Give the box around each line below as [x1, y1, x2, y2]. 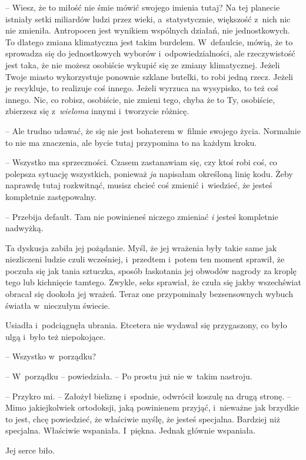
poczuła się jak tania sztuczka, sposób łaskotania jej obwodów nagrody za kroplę [5, 264, 297, 276]
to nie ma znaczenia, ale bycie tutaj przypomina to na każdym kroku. [5, 136, 257, 148]
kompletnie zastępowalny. [5, 190, 97, 202]
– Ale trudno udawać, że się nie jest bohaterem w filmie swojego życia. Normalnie [5, 124, 301, 136]
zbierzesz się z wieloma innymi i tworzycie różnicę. [5, 105, 189, 117]
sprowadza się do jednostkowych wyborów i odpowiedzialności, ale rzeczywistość [5, 47, 295, 59]
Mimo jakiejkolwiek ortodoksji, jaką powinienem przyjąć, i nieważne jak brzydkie [5, 401, 300, 414]
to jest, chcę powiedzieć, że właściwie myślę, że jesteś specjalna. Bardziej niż [5, 412, 280, 425]
